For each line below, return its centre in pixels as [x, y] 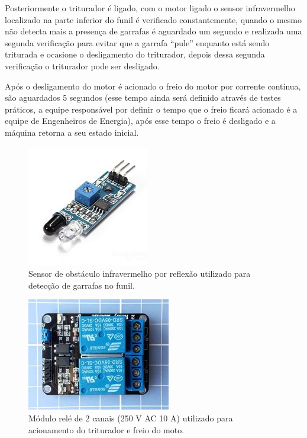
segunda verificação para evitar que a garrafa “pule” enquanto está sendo [137, 42]
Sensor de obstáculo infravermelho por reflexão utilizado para [140, 274]
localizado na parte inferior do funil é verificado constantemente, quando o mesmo [153, 19]
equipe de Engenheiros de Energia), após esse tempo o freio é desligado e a [140, 121]
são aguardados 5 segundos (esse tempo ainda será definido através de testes [143, 97]
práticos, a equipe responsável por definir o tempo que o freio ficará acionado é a [151, 109]
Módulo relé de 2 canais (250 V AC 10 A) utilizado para [131, 418]
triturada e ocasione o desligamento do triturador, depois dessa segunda [135, 54]
